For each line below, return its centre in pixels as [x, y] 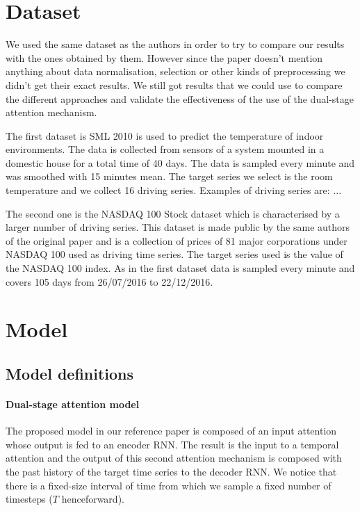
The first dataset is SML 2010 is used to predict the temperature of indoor [165, 135]
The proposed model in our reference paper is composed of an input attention [171, 431]
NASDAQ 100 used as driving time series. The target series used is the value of [174, 254]
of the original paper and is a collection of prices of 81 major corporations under [177, 240]
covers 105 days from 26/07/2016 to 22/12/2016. [109, 281]
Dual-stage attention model [73, 404]
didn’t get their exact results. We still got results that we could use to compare [174, 84]
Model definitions [70, 373]
